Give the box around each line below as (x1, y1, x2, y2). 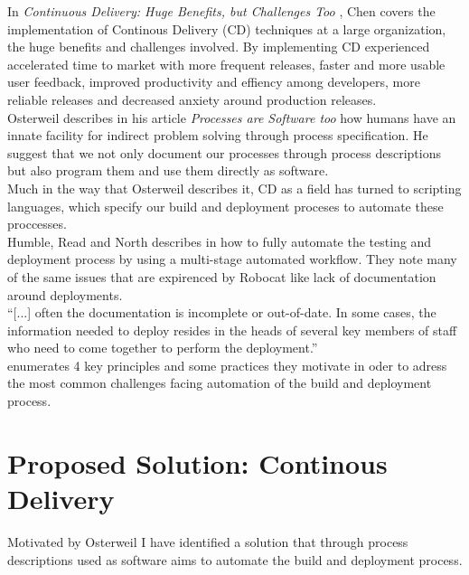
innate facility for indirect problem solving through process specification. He (7, 126, 428, 145)
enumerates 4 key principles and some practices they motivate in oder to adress (7, 355, 447, 374)
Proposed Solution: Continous (7, 444, 388, 481)
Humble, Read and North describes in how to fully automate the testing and (7, 231, 432, 250)
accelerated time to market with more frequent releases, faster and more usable (7, 54, 446, 73)
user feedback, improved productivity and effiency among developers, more (7, 72, 420, 91)
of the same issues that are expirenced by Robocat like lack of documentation (7, 267, 436, 286)
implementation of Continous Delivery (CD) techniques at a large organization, (7, 19, 446, 38)
